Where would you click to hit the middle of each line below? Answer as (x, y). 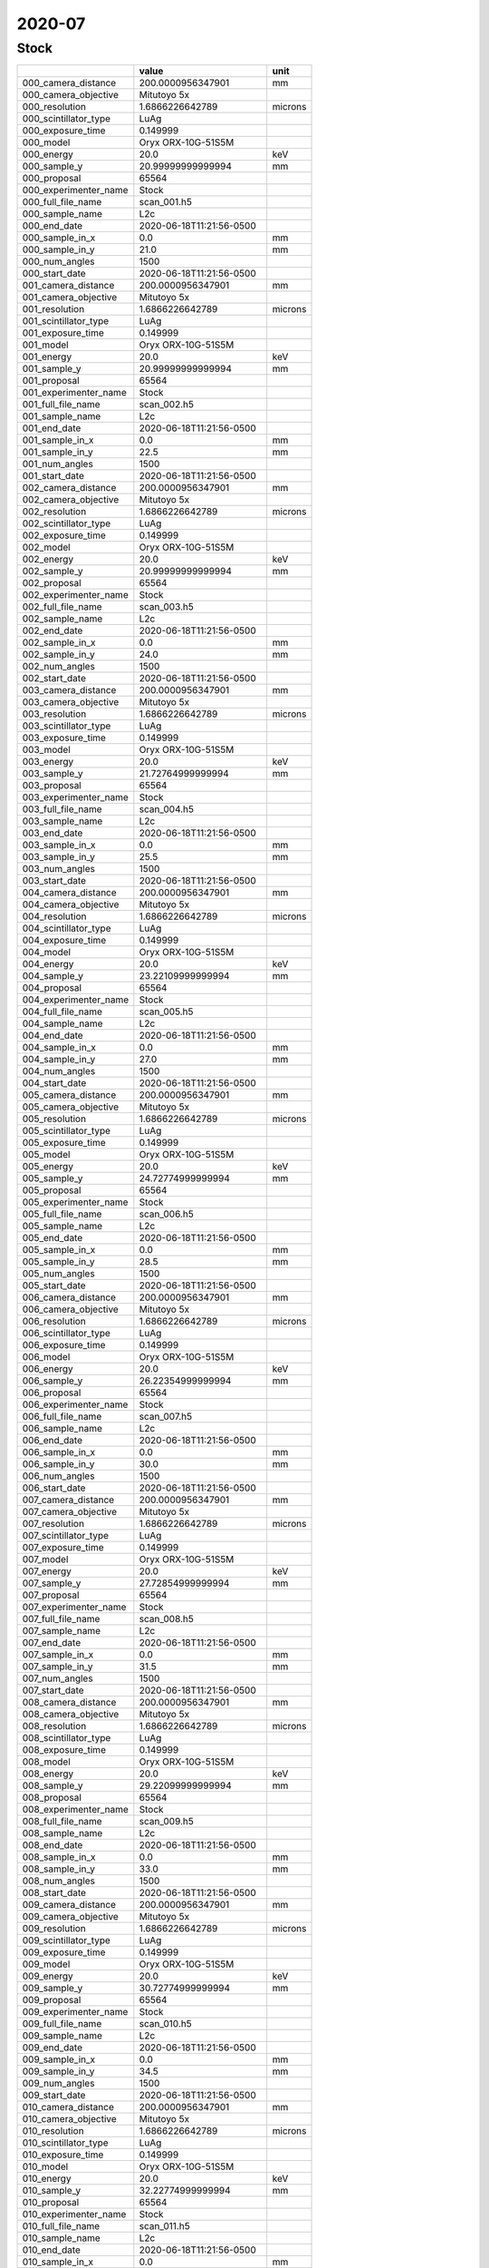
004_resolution (54, 916)
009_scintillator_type (66, 1941)
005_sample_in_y (58, 1262)
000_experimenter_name (75, 191)
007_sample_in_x (58, 1655)
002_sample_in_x (59, 642)
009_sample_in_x (59, 2059)
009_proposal (52, 2000)
